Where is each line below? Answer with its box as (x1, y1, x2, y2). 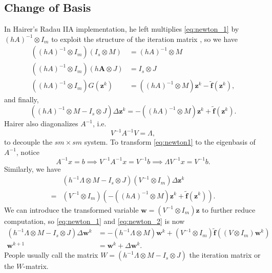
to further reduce (202, 204, 256, 215)
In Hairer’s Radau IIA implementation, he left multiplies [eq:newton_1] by (4, 24, 239, 34)
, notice (16, 146, 39, 157)
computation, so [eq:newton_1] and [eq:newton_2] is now (4, 215, 185, 226)
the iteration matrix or (189, 249, 261, 260)
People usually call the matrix (4, 249, 98, 260)
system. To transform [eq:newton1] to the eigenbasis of (84, 136, 256, 147)
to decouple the (4, 136, 53, 147)
